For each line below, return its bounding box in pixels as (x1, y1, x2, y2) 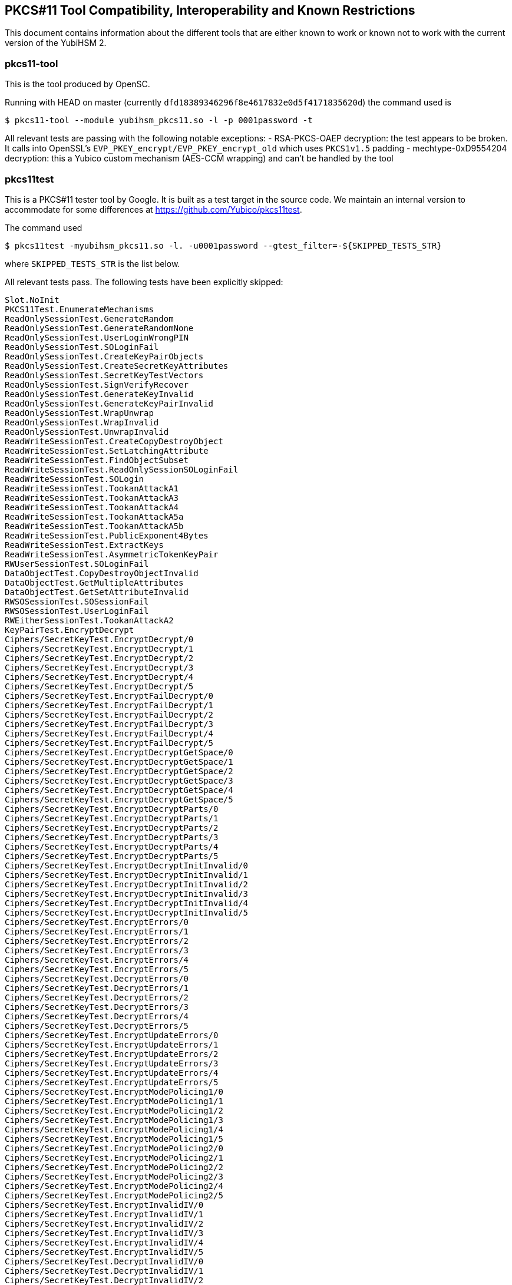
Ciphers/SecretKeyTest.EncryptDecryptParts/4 (5, 841, 219, 851)
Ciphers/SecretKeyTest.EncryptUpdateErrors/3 (5, 1058, 219, 1068)
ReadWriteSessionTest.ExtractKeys (5, 540, 164, 550)
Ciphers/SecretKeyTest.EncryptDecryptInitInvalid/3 (5, 888, 249, 898)
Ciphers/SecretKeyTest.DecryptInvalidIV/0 (5, 1256, 204, 1266)
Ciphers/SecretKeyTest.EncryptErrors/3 (5, 945, 189, 955)
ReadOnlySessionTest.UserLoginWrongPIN (5, 332, 189, 342)
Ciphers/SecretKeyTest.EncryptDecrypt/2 (5, 653, 194, 663)
